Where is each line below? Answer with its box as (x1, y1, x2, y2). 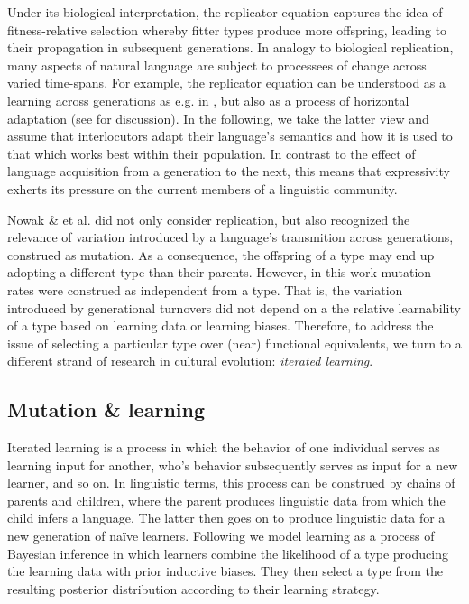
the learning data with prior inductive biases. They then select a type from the (7, 562, 443, 581)
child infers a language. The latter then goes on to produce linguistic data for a (7, 508, 446, 527)
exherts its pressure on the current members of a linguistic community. (7, 179, 398, 198)
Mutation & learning (7, 395, 205, 423)
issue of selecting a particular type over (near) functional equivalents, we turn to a (7, 333, 462, 352)
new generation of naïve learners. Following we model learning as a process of (7, 526, 435, 545)
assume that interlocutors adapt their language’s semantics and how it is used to (7, 126, 453, 145)
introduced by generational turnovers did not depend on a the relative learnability (7, 298, 461, 317)
